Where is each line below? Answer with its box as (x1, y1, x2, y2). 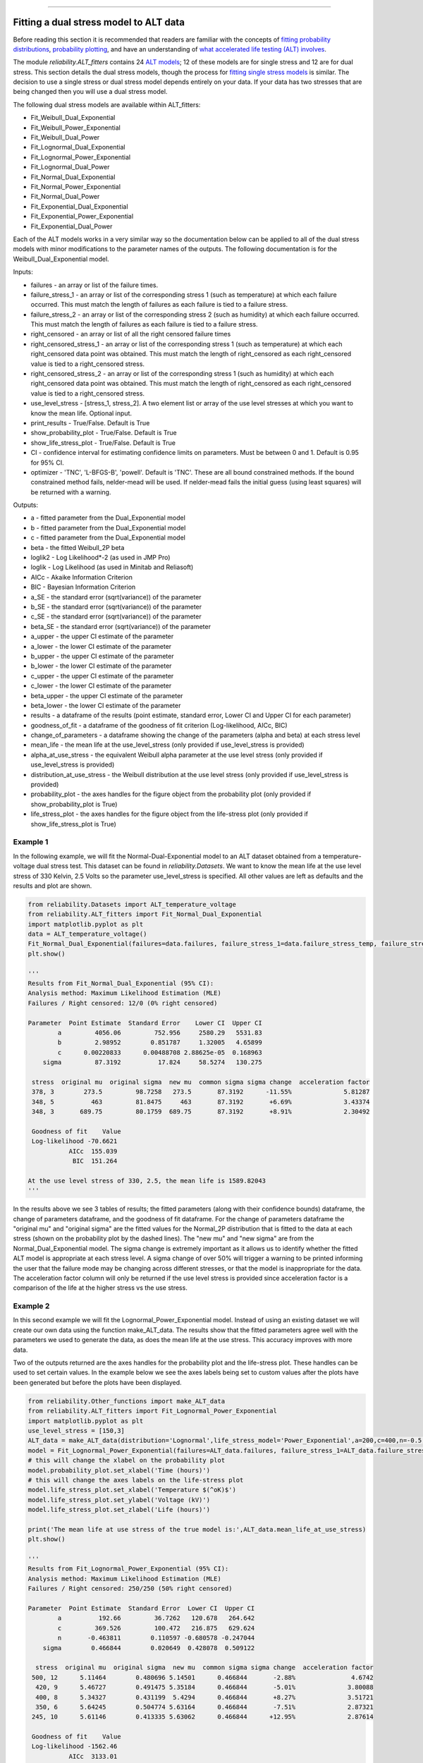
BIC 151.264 (72, 1157, 118, 1165)
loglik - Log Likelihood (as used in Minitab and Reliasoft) (30, 563, 194, 571)
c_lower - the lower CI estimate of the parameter (30, 681, 172, 690)
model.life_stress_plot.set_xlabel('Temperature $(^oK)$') (27, 1486, 236, 1494)
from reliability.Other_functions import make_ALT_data (27, 1397, 226, 1405)
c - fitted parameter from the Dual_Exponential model (30, 533, 186, 542)
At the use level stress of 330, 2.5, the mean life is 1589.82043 (27, 1176, 266, 1185)
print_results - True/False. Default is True (30, 418, 150, 427)
